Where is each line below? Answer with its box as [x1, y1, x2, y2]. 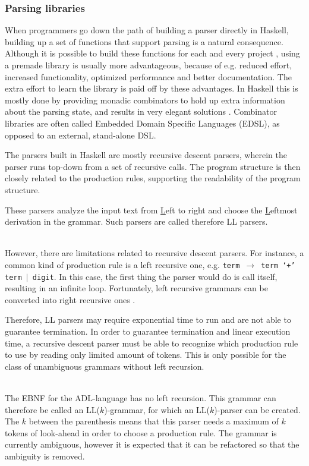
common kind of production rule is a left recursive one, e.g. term [5, 258, 240, 270]
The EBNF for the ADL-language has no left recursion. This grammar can [5, 391, 276, 404]
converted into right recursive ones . [5, 293, 135, 306]
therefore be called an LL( [5, 403, 100, 415]
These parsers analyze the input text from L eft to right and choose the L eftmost [5, 203, 298, 216]
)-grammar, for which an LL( [104, 403, 210, 415]
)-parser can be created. [214, 403, 301, 415]
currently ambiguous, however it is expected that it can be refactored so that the [5, 438, 299, 451]
